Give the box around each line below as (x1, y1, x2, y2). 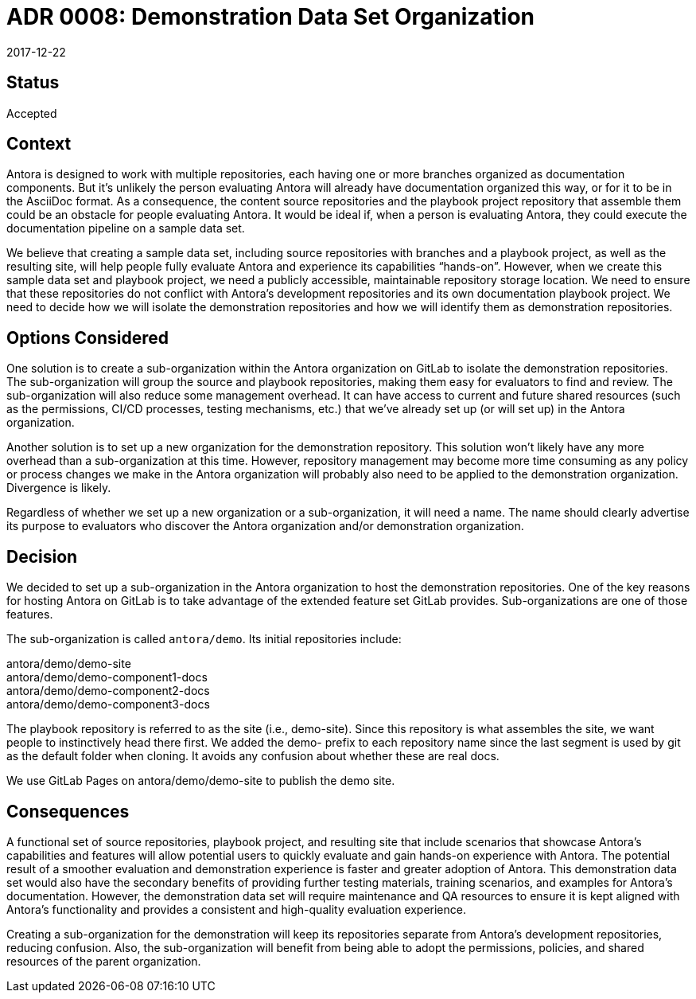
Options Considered (6, 327, 169, 348)
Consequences (6, 801, 130, 821)
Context (6, 134, 72, 154)
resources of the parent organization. (6, 954, 201, 968)
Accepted (6, 106, 57, 120)
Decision (6, 546, 78, 567)
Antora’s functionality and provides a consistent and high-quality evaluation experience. (6, 902, 466, 916)
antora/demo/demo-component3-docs (6, 697, 210, 712)
